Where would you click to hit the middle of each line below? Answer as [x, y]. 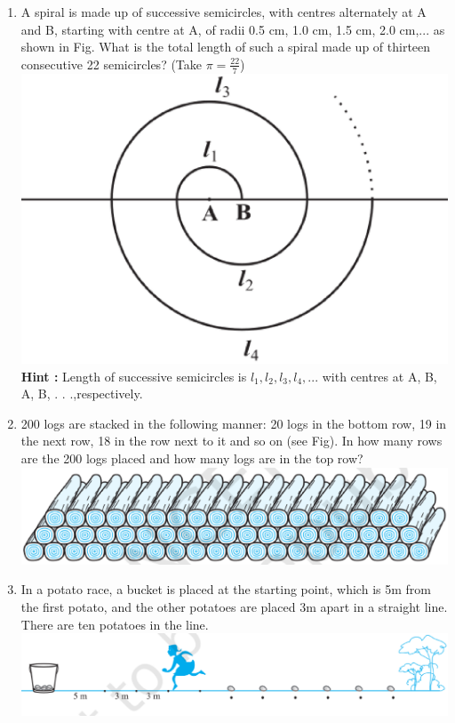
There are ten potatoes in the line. [115, 624]
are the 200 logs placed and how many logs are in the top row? [192, 458]
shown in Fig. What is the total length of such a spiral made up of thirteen [226, 47]
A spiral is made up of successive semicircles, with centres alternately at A [224, 12]
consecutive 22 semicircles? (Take [112, 64]
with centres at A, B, [379, 376]
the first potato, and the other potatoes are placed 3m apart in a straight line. [234, 606]
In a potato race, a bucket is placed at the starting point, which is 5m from [226, 589]
